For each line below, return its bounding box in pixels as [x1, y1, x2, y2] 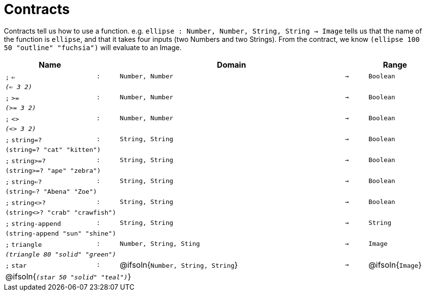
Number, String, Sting [119, 240, 200, 248]
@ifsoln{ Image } [368, 259, 422, 270]
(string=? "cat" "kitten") [5, 146, 101, 153]
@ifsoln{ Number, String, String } [119, 259, 238, 270]
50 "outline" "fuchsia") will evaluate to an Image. [4, 43, 182, 52]
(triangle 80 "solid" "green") [5, 250, 116, 258]
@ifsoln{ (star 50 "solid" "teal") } [5, 271, 131, 281]
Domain [217, 59, 246, 70]
